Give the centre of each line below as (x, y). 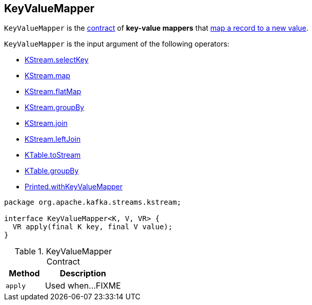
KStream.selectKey (57, 60)
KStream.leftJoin (53, 139)
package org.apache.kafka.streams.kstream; (93, 202)
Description (83, 274)
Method (24, 274)
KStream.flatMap (53, 92)
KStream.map (48, 76)
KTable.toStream (53, 155)
